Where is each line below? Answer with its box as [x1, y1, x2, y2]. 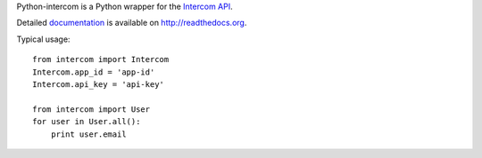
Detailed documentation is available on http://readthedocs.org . [16, 18, 247, 28]
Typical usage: [16, 34, 71, 44]
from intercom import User [32, 104, 151, 115]
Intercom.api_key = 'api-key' [32, 79, 165, 89]
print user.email [50, 129, 127, 139]
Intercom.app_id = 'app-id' [32, 67, 155, 77]
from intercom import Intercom [32, 54, 170, 65]
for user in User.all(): [32, 116, 141, 127]
